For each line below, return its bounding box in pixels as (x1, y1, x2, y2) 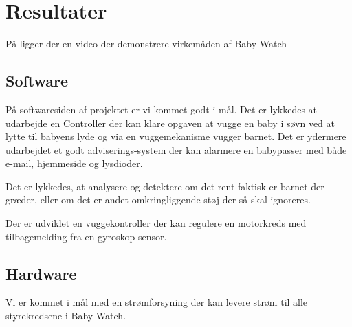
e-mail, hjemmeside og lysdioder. (5, 156, 143, 170)
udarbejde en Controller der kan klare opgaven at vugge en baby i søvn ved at (5, 115, 335, 130)
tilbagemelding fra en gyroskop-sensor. (5, 229, 167, 243)
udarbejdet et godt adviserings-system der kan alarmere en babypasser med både (5, 142, 347, 157)
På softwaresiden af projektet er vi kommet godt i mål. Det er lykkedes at (5, 102, 318, 116)
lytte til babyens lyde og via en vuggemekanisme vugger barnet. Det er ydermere (5, 129, 346, 144)
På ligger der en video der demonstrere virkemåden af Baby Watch (5, 36, 287, 51)
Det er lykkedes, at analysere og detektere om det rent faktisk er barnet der (5, 179, 324, 193)
